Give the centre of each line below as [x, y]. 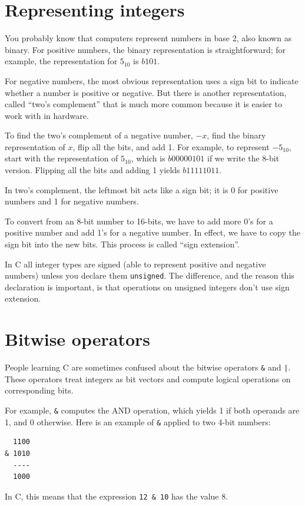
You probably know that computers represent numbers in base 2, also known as [148, 38]
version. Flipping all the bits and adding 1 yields [92, 170]
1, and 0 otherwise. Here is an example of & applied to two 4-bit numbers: [138, 421]
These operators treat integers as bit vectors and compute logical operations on [148, 378]
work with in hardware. [47, 115]
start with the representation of [62, 158]
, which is [148, 158]
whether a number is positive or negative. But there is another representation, [146, 92]
